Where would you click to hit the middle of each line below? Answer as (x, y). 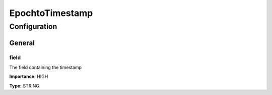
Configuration (33, 26)
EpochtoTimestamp (51, 13)
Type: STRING (24, 85)
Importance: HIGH (29, 76)
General (22, 43)
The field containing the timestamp (46, 67)
